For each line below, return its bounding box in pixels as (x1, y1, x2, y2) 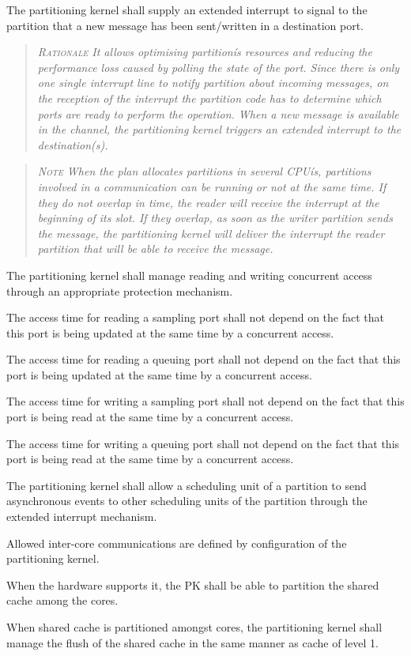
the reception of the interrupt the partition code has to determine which (37, 89, 382, 106)
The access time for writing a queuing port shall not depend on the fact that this (6, 435, 400, 451)
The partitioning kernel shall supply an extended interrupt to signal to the (6, 2, 368, 17)
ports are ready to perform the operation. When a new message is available (37, 105, 399, 122)
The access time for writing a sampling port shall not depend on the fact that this (6, 393, 405, 409)
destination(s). (37, 136, 108, 153)
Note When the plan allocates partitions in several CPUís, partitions (37, 163, 371, 179)
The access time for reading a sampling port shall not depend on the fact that (6, 309, 384, 326)
